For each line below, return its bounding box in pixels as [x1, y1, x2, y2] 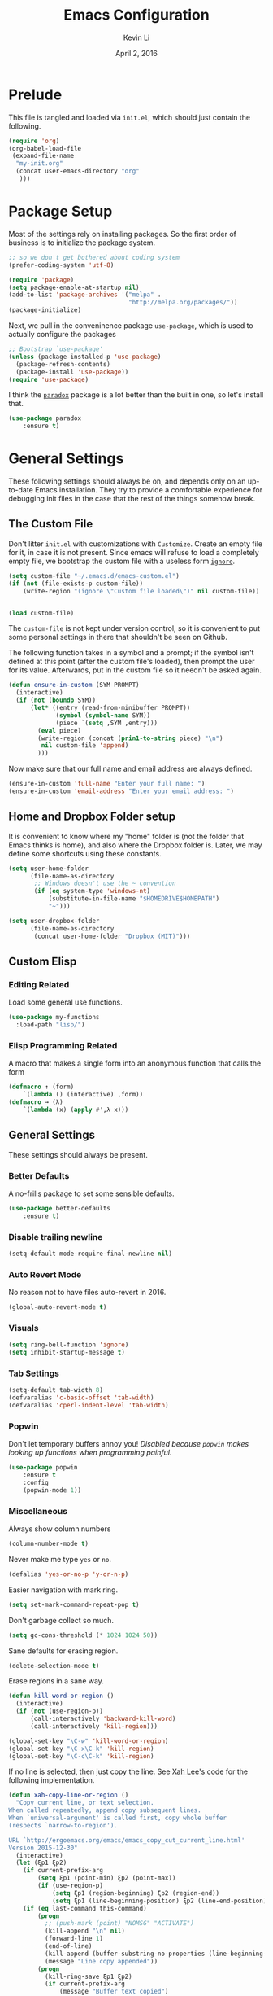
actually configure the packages [8, 330, 116, 339]
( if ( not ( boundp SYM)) [15, 696, 96, 705]
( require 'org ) [8, 137, 60, 145]
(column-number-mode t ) [8, 1540, 89, 1548]
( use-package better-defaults [8, 1204, 111, 1212]
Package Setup [8, 202, 113, 221]
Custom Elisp [8, 954, 77, 968]
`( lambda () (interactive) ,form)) [23, 1091, 144, 1099]
